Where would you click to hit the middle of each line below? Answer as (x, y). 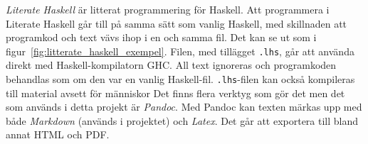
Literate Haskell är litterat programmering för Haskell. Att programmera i (168, 9)
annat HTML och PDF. (58, 134)
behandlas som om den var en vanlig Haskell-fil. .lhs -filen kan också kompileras (180, 79)
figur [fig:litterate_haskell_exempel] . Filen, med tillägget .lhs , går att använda (180, 51)
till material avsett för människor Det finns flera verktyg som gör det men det (175, 93)
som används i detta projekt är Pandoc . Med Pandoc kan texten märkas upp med (184, 107)
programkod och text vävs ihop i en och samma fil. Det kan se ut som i (161, 37)
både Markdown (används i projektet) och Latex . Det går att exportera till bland (182, 120)
